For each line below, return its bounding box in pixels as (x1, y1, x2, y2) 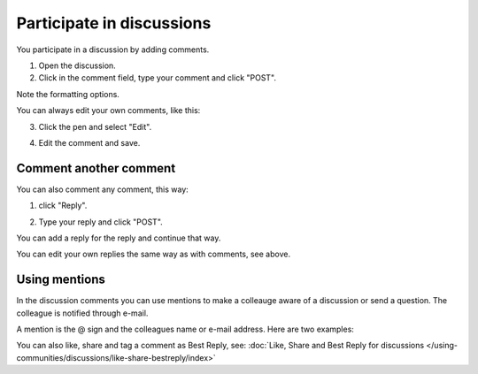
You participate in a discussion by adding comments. (16, 44, 210, 55)
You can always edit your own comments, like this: (16, 105, 201, 116)
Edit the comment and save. (38, 137, 141, 148)
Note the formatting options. (16, 88, 119, 99)
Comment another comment (16, 160, 176, 176)
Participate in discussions (16, 13, 212, 33)
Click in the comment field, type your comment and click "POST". (38, 73, 277, 83)
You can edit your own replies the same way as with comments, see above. (16, 248, 291, 260)
